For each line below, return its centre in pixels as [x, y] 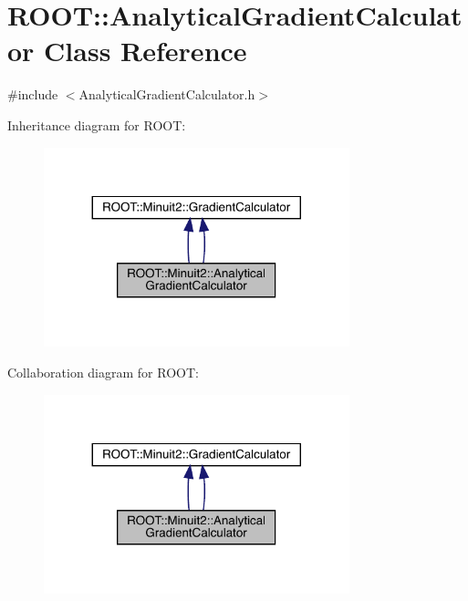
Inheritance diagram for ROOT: [97, 124]
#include [33, 94]
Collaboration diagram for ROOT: [103, 372]
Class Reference [146, 51]
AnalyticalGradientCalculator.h [167, 94]
